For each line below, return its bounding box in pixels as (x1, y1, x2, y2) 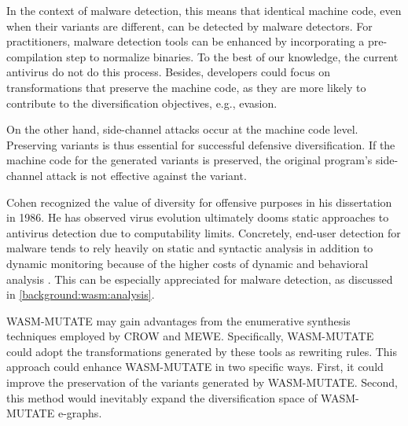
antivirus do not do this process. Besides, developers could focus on (6, 64, 330, 80)
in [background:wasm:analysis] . (6, 286, 155, 303)
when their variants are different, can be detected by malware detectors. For (6, 17, 373, 34)
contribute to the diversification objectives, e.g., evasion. (6, 94, 278, 111)
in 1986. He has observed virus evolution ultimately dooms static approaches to (6, 209, 389, 226)
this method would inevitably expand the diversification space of (6, 389, 318, 406)
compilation (6, 48, 63, 64)
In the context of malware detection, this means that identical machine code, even (6, 2, 402, 18)
